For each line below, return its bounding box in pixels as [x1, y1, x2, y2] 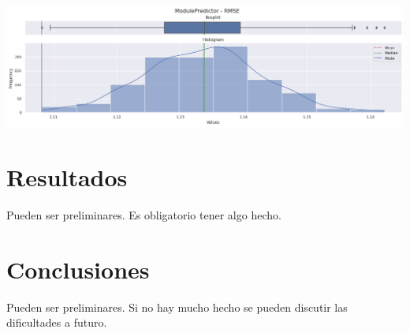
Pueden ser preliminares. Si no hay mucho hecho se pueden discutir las [6, 298, 348, 315]
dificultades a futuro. [6, 314, 107, 331]
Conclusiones [6, 253, 150, 285]
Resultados [6, 160, 128, 193]
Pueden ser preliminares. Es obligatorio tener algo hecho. [6, 206, 281, 223]
